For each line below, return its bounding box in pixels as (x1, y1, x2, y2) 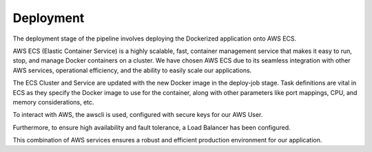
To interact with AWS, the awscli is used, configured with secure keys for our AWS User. (12, 111, 263, 119)
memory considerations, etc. (12, 98, 94, 106)
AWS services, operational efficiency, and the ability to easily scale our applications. (12, 66, 252, 74)
